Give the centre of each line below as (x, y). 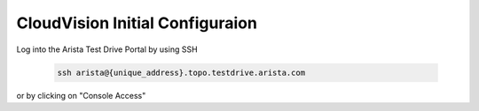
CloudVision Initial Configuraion (137, 23)
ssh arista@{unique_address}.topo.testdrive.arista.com (181, 72)
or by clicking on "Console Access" (81, 95)
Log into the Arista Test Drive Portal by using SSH (107, 49)
